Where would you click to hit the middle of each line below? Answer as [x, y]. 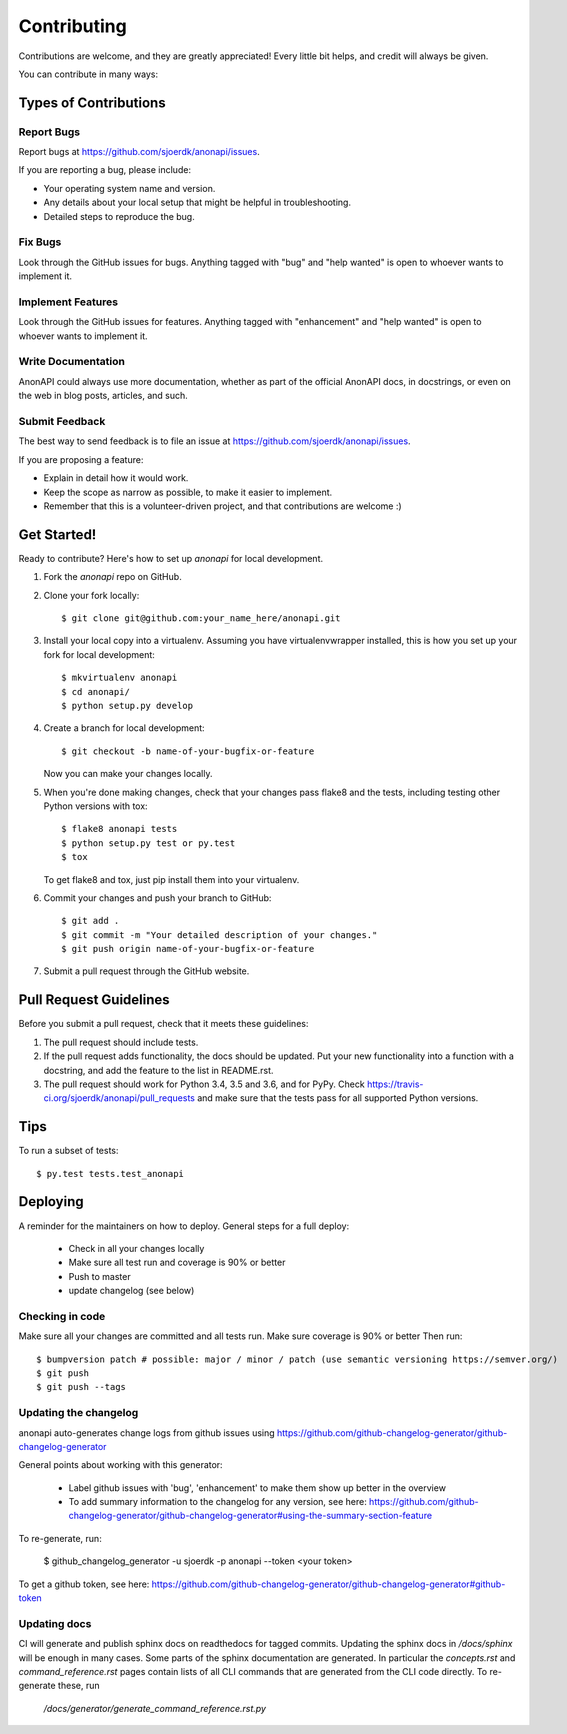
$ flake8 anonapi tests [119, 829]
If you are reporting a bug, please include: [105, 170]
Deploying [51, 1201]
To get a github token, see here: [84, 1584]
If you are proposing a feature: [81, 459]
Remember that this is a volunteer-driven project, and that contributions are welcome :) [222, 506]
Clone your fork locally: [91, 595]
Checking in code [62, 1316]
